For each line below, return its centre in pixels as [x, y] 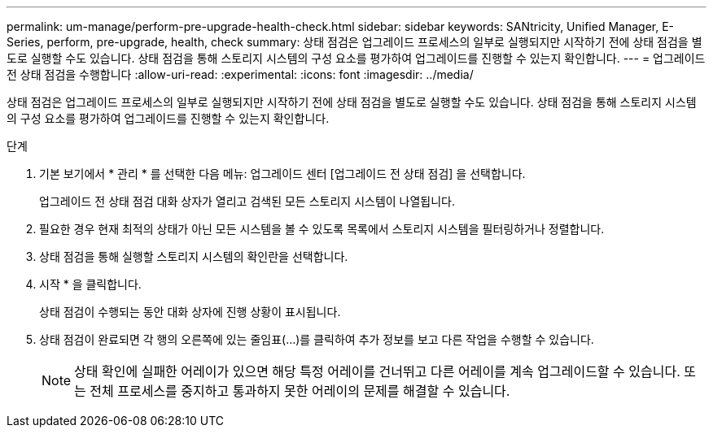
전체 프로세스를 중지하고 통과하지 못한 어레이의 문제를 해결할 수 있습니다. [300, 391]
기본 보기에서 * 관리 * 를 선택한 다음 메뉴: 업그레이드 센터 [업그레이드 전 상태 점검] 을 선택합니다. [282, 174]
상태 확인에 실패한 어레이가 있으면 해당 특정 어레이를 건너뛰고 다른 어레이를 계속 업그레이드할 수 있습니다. [377, 371]
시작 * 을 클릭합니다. [90, 284]
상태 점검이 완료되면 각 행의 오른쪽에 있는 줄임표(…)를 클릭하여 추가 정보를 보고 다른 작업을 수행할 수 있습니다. [317, 339]
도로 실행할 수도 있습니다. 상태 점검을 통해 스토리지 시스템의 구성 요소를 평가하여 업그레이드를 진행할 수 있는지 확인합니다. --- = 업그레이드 [356, 58]
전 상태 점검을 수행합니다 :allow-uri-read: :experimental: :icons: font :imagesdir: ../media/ [240, 74]
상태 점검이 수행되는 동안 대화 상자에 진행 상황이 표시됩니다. [190, 312]
